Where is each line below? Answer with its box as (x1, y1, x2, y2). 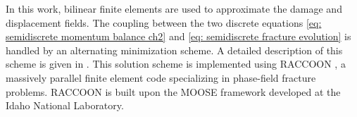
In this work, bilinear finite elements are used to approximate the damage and (6, 1, 342, 16)
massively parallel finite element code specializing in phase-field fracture (6, 70, 316, 85)
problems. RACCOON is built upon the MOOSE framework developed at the (6, 84, 341, 99)
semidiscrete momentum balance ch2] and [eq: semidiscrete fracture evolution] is (6, 29, 351, 44)
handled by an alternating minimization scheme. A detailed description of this (6, 42, 343, 57)
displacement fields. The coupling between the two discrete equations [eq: (6, 15, 322, 30)
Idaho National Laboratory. (6, 98, 124, 113)
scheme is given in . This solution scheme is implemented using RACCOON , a (6, 56, 346, 71)
